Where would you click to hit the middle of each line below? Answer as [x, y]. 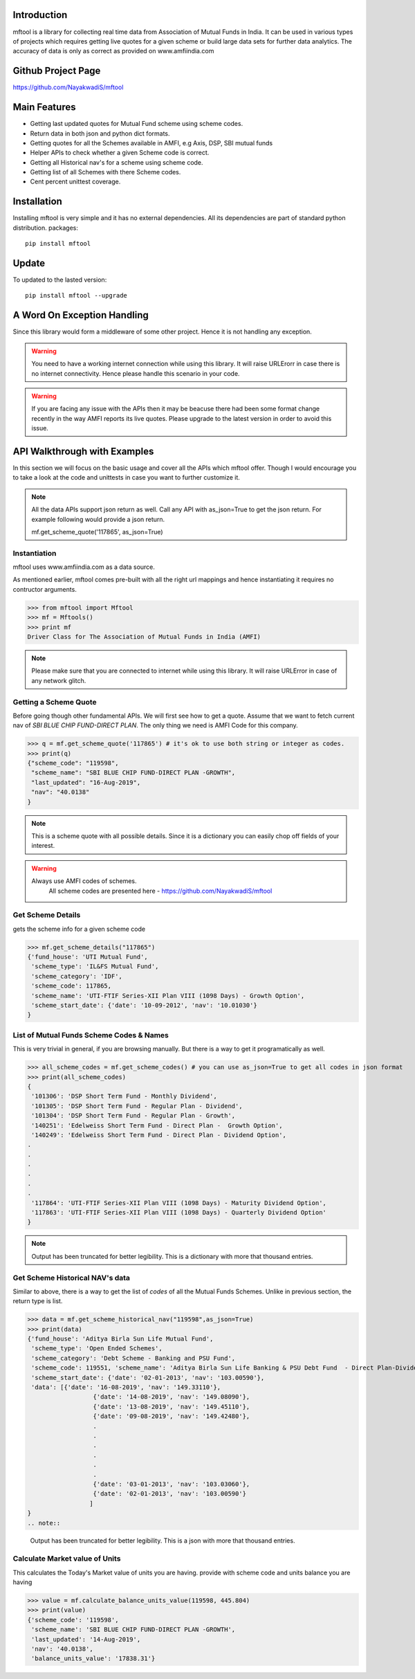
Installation [37, 202]
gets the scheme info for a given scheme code [79, 929]
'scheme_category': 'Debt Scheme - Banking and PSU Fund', [133, 1358]
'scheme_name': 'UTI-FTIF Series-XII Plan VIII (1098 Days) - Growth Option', [168, 996]
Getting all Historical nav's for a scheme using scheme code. [117, 162]
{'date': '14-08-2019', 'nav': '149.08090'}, [172, 1397]
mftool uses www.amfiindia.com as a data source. [84, 567]
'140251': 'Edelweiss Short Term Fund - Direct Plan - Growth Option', [157, 1125]
